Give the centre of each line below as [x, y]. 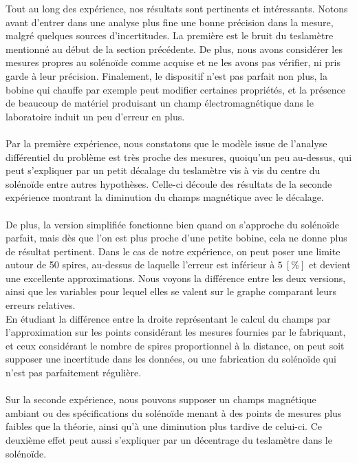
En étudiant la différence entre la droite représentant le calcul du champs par [168, 318]
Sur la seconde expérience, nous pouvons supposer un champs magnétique [161, 399]
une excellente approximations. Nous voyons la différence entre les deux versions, [176, 278]
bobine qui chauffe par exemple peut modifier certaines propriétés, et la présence [175, 89]
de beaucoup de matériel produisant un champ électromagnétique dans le [160, 103]
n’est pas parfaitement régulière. [74, 373]
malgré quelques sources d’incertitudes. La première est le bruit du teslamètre [170, 35]
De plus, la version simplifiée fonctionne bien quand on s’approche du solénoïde [172, 224]
